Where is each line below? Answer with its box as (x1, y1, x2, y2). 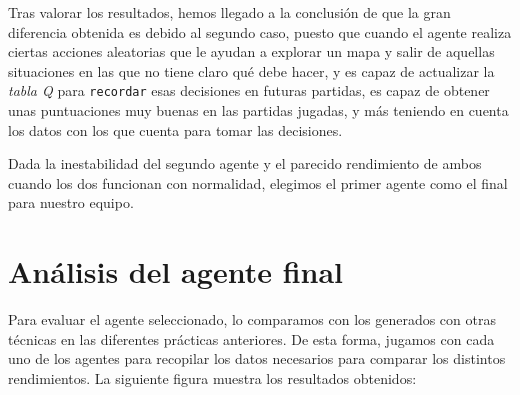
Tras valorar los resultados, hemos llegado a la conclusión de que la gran (8, 2, 451, 22)
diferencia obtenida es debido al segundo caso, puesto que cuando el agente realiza (8, 21, 512, 42)
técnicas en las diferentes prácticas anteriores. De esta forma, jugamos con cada (8, 328, 495, 349)
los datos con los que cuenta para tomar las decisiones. (8, 119, 343, 140)
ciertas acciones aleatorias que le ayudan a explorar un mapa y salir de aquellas (8, 41, 495, 62)
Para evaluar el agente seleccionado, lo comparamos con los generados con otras (8, 309, 496, 330)
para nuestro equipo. (8, 192, 134, 213)
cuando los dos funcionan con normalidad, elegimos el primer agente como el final (8, 172, 508, 193)
